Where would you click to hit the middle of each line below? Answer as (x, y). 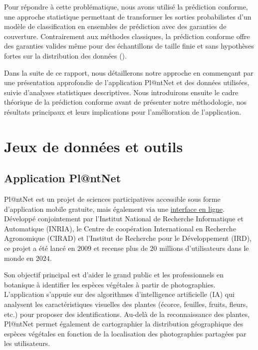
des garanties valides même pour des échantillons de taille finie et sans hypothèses (129, 46)
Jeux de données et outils (94, 146)
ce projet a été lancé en (40, 248)
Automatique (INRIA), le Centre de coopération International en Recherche (120, 228)
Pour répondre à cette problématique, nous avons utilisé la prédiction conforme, (126, 7)
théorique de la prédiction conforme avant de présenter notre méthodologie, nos (126, 102)
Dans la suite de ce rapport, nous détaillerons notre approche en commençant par (129, 72)
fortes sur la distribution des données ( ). (65, 55)
